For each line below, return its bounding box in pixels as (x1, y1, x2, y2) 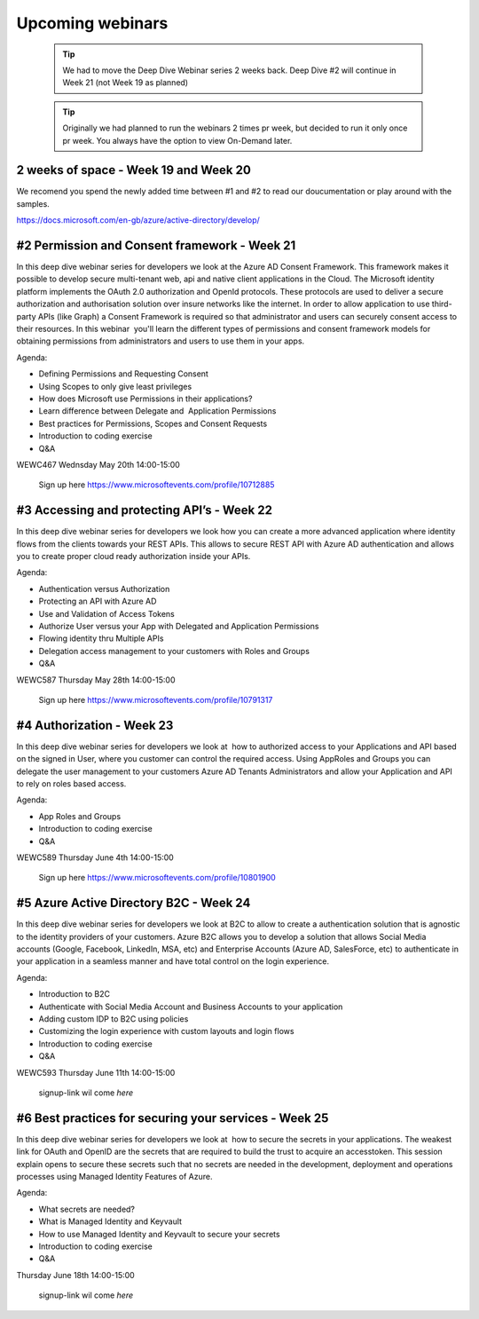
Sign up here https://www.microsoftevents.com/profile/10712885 (38, 479, 275, 490)
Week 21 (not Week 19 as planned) (62, 77, 189, 88)
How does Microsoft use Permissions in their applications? (38, 393, 253, 404)
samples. (16, 198, 51, 209)
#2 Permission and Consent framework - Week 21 (16, 238, 296, 253)
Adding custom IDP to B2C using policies (38, 1014, 189, 1024)
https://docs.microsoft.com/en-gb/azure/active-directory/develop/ (16, 215, 261, 225)
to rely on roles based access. (16, 778, 127, 789)
